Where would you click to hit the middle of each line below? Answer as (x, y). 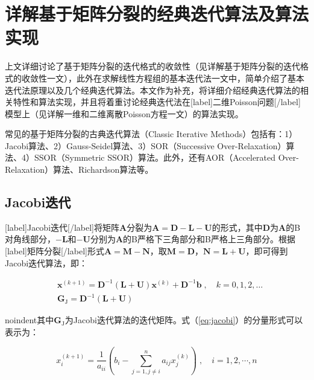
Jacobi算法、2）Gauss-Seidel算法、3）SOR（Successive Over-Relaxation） (146, 145)
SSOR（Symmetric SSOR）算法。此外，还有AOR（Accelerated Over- (166, 157)
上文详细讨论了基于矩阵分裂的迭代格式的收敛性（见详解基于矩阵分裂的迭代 (152, 66)
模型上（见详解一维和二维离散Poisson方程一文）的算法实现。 (124, 113)
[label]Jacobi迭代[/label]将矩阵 (62, 227)
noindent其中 (30, 320)
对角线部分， (30, 239)
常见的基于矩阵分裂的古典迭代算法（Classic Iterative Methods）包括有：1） (151, 134)
